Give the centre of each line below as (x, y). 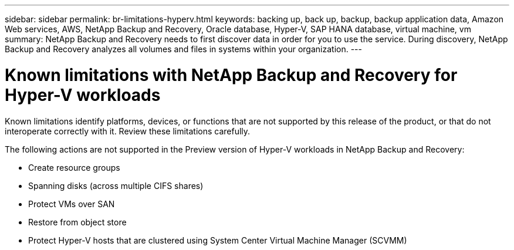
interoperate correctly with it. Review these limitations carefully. (128, 131)
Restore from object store (77, 222)
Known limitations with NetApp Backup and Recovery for (231, 75)
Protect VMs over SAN (72, 204)
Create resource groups (74, 167)
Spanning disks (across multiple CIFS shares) (116, 185)
